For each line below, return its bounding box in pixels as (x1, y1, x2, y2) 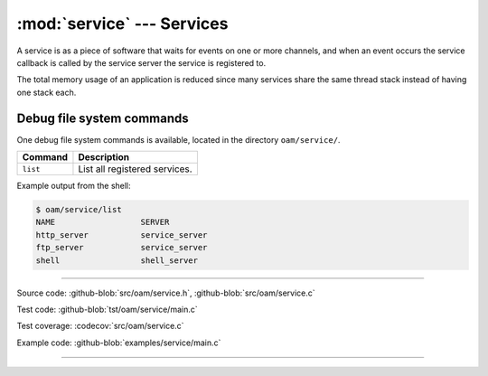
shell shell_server (35, 255, 199, 266)
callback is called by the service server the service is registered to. (16, 57, 267, 68)
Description (78, 151, 130, 164)
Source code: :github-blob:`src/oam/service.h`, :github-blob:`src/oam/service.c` (16, 287, 315, 298)
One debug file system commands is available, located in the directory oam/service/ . (16, 134, 341, 145)
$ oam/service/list (35, 204, 122, 214)
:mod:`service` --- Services (16, 14, 229, 33)
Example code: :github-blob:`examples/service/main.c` (16, 337, 221, 348)
